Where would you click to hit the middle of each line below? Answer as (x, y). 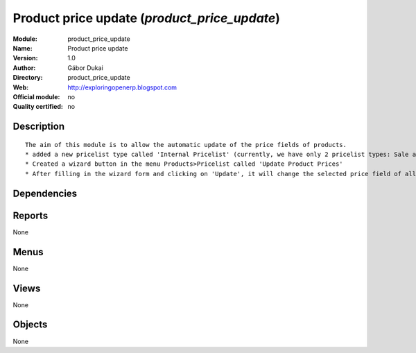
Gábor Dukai (85, 68)
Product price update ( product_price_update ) (147, 18)
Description (39, 127)
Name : (23, 48)
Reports (31, 215)
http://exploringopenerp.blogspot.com (122, 87)
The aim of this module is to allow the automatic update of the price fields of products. (186, 145)
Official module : (36, 96)
